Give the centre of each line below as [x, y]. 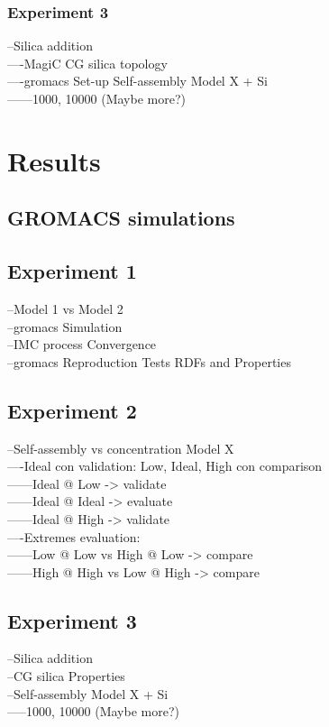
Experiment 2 [72, 410]
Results [54, 160]
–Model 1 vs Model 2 [65, 308]
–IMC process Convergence [82, 344]
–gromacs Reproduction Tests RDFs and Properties [149, 361]
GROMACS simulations [121, 218]
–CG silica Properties [66, 676]
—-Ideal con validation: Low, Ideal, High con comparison [165, 466]
